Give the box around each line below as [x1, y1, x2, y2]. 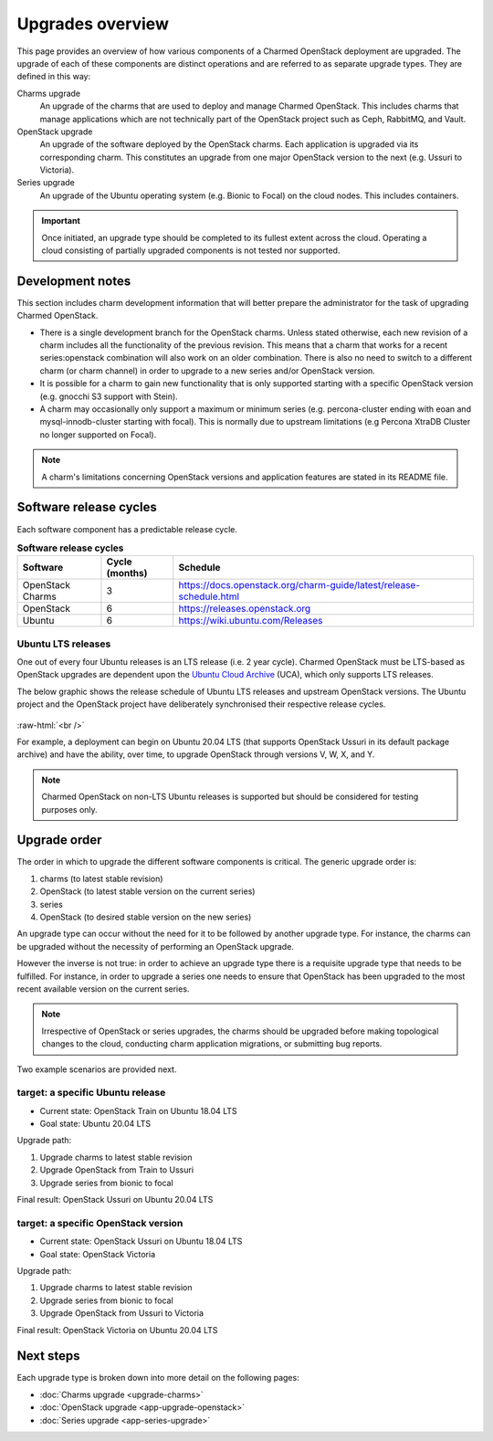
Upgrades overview [16, 14, 169, 34]
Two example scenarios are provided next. [16, 1064, 177, 1075]
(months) [106, 567, 148, 580]
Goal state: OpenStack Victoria [39, 1248, 156, 1259]
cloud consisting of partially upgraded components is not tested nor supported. [41, 245, 341, 256]
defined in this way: [16, 71, 91, 82]
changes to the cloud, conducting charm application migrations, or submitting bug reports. [41, 1038, 383, 1049]
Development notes [16, 273, 131, 289]
